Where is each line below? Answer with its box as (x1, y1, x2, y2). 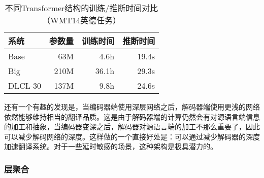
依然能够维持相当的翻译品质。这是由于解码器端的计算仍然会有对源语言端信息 (4, 111, 260, 122)
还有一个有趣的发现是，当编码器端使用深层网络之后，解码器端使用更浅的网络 (4, 101, 260, 112)
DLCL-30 (8, 80, 42, 91)
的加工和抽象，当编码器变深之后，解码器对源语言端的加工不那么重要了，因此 (4, 121, 260, 132)
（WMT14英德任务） (42, 14, 121, 26)
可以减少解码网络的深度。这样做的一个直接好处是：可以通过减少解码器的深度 (4, 131, 260, 141)
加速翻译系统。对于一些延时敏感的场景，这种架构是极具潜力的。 (4, 141, 217, 152)
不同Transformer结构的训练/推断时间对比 (5, 2, 158, 14)
